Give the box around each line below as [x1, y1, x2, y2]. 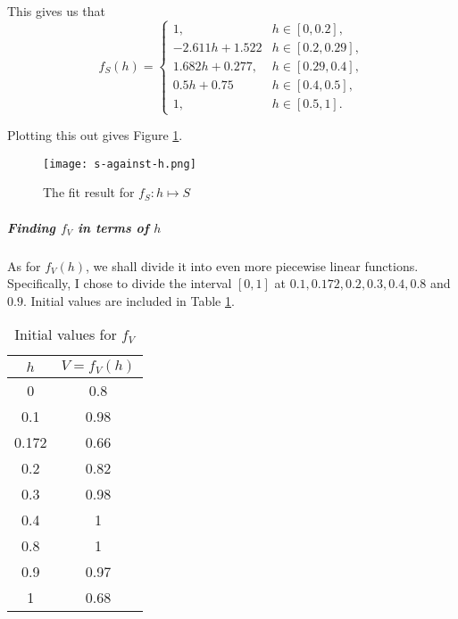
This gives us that [7, 2, 105, 20]
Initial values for [14, 324, 117, 345]
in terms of [78, 218, 149, 236]
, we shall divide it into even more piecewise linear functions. [86, 256, 419, 275]
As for [7, 256, 41, 275]
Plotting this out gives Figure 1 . [7, 126, 183, 144]
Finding [7, 218, 56, 236]
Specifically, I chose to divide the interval [7, 274, 232, 293]
